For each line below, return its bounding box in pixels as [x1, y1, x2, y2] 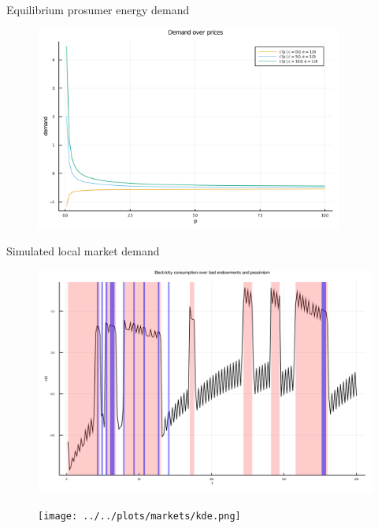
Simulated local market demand [6, 243, 160, 259]
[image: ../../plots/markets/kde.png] [38, 510, 241, 522]
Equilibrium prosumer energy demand [6, 2, 190, 17]
